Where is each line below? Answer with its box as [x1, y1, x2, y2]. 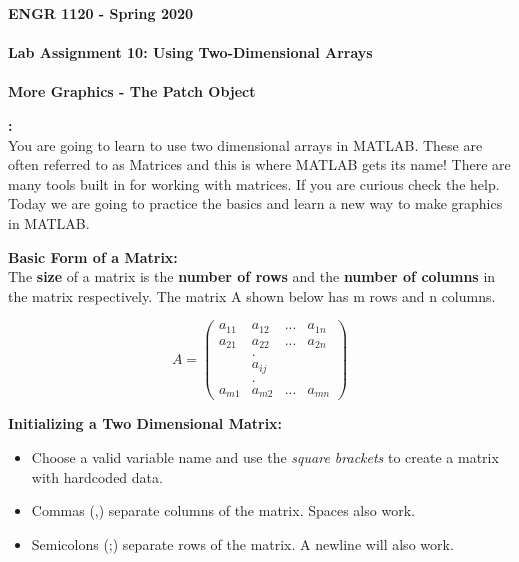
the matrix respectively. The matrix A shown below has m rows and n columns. [8, 285, 496, 306]
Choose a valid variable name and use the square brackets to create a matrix [31, 446, 499, 467]
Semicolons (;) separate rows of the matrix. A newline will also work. [31, 533, 454, 554]
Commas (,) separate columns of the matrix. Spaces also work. [31, 500, 415, 521]
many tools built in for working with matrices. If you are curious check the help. [8, 173, 500, 194]
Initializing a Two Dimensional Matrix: [8, 413, 283, 434]
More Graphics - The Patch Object [8, 81, 256, 102]
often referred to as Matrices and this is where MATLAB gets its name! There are [8, 154, 511, 175]
